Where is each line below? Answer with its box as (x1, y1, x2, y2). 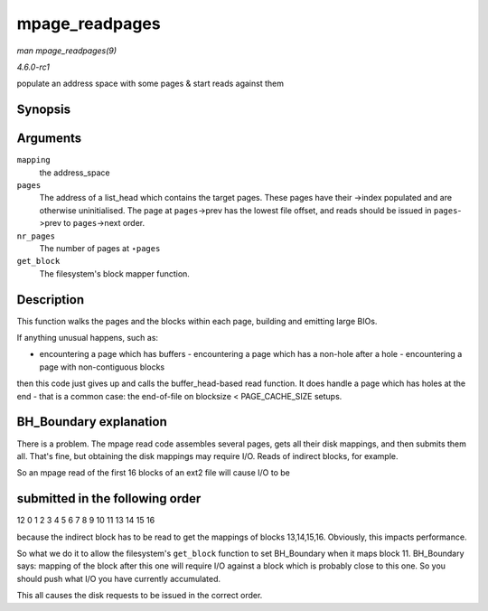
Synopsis (16, 102, 71, 117)
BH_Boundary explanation (16, 414, 167, 429)
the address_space (39, 167, 110, 178)
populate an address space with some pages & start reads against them (16, 78, 285, 89)
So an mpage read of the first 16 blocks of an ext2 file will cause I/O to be (16, 467, 291, 478)
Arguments (16, 131, 82, 146)
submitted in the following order (16, 491, 202, 506)
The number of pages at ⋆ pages (39, 242, 161, 253)
